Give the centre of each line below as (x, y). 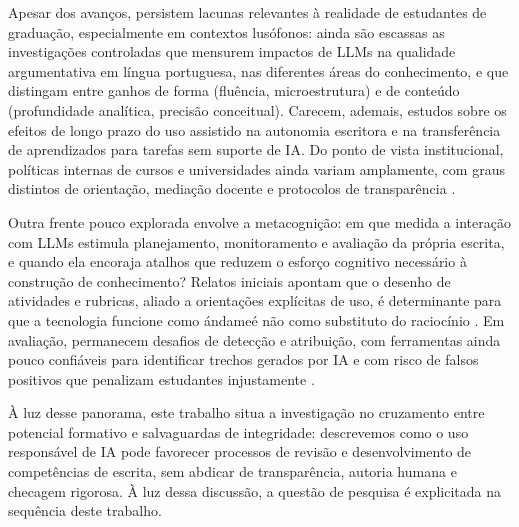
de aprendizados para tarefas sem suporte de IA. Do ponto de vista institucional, (256, 149)
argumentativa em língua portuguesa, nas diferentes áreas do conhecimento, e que (258, 70)
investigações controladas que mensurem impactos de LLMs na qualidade (232, 51)
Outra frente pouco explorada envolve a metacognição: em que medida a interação (259, 221)
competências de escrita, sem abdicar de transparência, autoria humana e (232, 471)
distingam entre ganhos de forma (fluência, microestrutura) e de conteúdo (234, 90)
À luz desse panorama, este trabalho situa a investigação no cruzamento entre (246, 412)
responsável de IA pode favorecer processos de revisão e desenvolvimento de (240, 451)
